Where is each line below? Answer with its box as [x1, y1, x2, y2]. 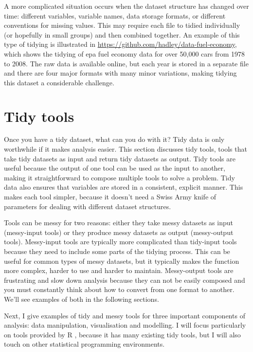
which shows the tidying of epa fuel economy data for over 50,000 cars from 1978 [4, 48, 245, 59]
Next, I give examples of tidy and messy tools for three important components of [4, 310, 245, 320]
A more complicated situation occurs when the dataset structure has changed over [4, 1, 249, 11]
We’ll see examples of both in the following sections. [4, 293, 159, 304]
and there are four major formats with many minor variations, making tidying [4, 68, 237, 78]
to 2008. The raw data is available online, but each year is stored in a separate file [4, 58, 249, 68]
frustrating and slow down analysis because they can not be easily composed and [4, 274, 245, 285]
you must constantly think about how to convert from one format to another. [4, 284, 235, 294]
